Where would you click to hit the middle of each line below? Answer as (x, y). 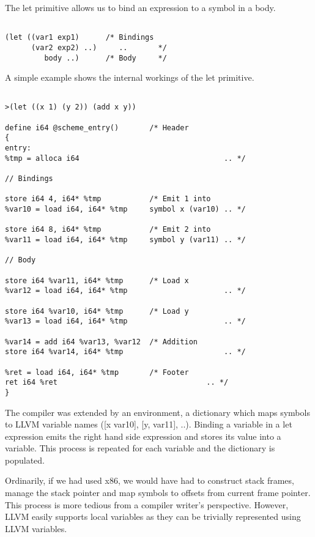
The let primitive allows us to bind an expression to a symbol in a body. (140, 7)
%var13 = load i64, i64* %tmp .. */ (125, 321)
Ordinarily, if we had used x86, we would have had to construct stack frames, (150, 480)
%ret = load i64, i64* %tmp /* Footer (97, 372)
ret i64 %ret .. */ (117, 383)
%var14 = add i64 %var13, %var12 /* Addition (101, 342)
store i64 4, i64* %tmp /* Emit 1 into (108, 199)
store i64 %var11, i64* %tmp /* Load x (97, 280)
